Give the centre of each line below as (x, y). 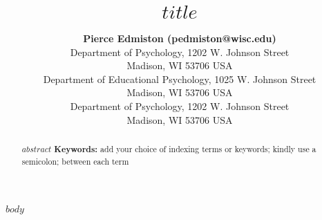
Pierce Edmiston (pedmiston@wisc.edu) (180, 38)
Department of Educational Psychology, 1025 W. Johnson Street (180, 79)
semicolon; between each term (75, 161)
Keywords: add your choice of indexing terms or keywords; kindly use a (185, 149)
